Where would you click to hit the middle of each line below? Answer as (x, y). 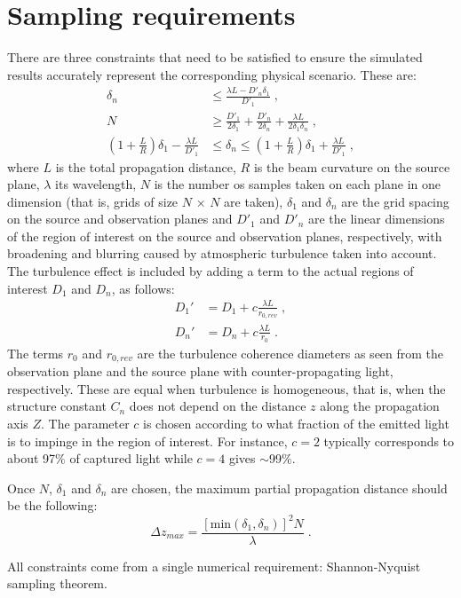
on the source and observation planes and (120, 219)
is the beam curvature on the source (352, 166)
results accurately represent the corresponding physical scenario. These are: (212, 74)
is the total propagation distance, (146, 166)
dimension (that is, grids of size (93, 201)
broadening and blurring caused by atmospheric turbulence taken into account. (222, 253)
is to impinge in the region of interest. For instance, (147, 441)
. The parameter (85, 424)
